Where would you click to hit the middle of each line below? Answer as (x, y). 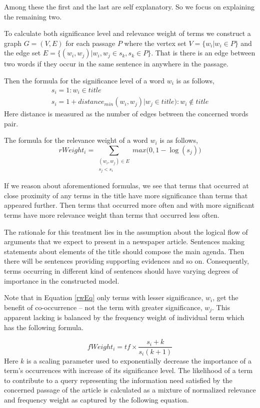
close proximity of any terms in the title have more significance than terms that (126, 195)
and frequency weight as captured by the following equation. (96, 399)
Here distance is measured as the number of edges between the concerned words (126, 114)
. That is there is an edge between (203, 53)
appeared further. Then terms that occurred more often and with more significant (129, 205)
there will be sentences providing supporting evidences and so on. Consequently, (126, 261)
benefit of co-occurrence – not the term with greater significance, (103, 307)
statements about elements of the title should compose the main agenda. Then (124, 251)
